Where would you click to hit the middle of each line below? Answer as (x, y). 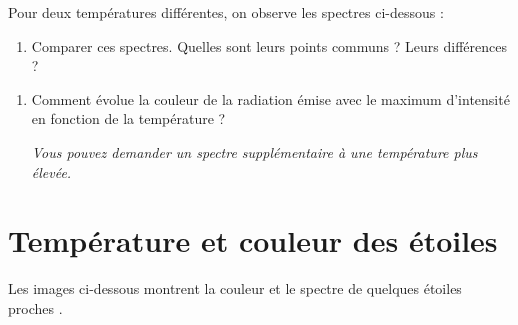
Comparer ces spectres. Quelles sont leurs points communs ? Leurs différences (269, 45)
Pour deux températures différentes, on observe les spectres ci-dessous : (226, 12)
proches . (35, 307)
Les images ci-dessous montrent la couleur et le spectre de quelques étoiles (235, 288)
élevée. (51, 171)
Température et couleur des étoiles (253, 240)
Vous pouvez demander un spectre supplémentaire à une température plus (254, 151)
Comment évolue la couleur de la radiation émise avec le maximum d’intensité (270, 98)
